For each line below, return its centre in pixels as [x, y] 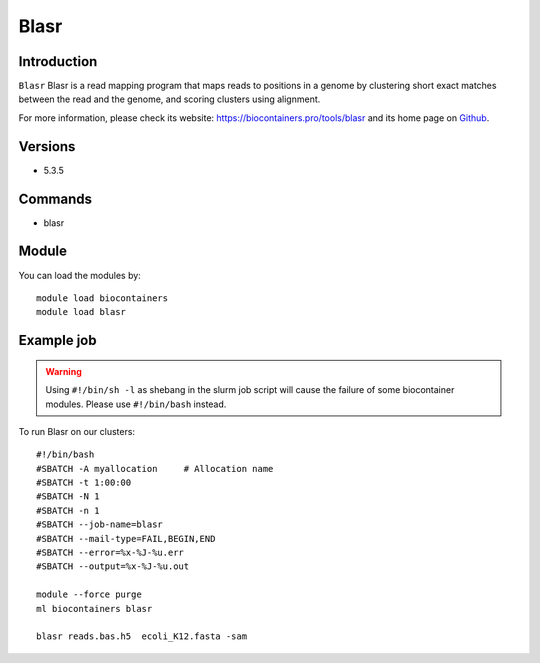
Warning [63, 371]
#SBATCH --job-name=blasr [100, 524]
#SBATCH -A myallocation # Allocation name [155, 468]
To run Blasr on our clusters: [76, 431]
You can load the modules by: [80, 275]
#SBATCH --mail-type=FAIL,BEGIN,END [126, 538]
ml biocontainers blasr [94, 608]
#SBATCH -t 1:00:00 [84, 483]
